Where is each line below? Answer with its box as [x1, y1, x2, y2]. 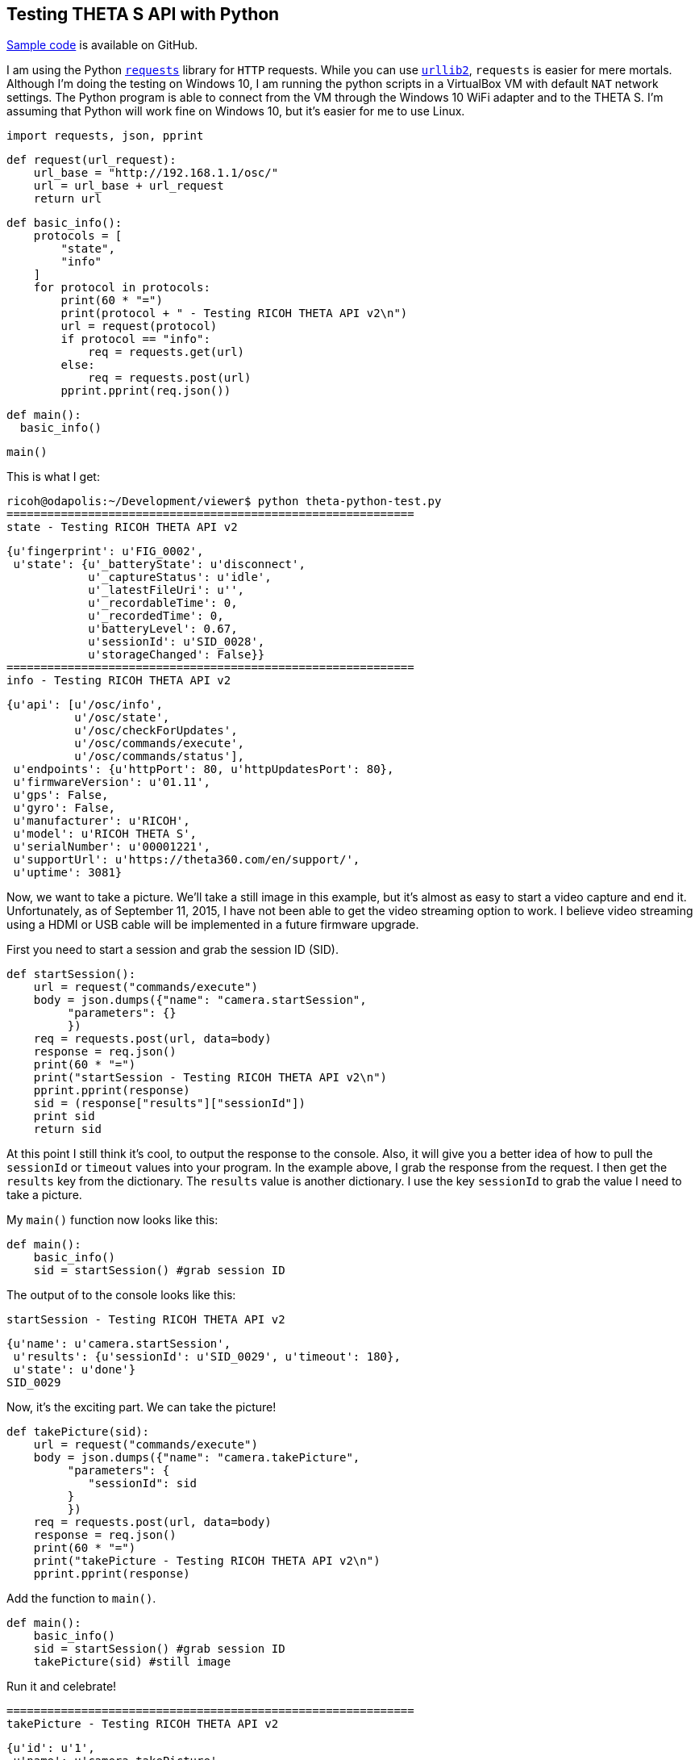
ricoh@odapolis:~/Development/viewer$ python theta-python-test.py [6, 495, 442, 508]
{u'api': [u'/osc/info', [6, 698, 163, 712]
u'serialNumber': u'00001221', [13, 840, 210, 854]
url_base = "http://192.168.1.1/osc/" [33, 166, 279, 180]
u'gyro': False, [13, 801, 115, 815]
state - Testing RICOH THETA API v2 [6, 520, 238, 534]
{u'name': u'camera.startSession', [6, 1337, 231, 1351]
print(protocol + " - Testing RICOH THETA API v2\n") [60, 307, 408, 320]
